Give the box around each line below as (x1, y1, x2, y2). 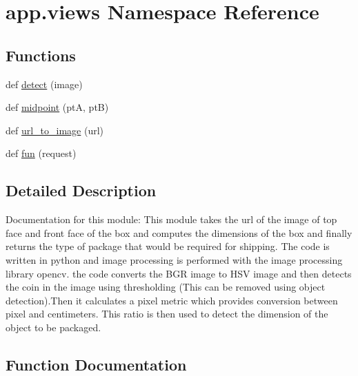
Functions (6, 44, 76, 65)
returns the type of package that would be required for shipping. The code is (6, 239, 330, 253)
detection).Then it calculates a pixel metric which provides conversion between (6, 293, 338, 307)
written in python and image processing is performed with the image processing (6, 252, 343, 267)
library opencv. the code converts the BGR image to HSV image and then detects (6, 266, 352, 280)
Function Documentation (6, 353, 187, 375)
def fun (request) (6, 146, 77, 160)
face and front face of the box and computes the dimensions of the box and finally (6, 225, 352, 240)
